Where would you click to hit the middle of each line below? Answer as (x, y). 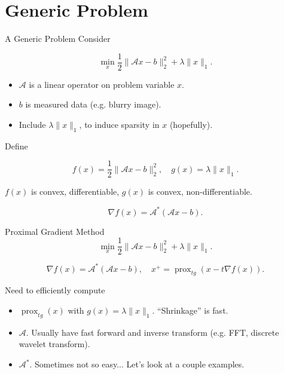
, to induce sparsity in (119, 124)
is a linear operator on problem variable (102, 84)
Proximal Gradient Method (55, 231)
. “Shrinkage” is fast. (190, 310)
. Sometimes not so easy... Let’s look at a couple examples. (137, 364)
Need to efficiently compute (55, 290)
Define (16, 145)
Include (32, 124)
